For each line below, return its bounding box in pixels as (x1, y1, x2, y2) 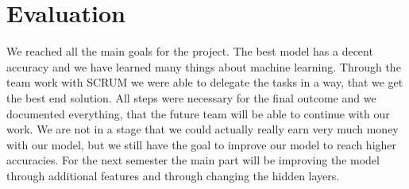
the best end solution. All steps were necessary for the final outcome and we (6, 89, 376, 106)
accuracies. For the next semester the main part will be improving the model (6, 152, 380, 168)
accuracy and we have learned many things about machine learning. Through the (6, 58, 401, 75)
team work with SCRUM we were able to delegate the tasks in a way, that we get (6, 74, 403, 91)
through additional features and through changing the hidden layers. (6, 167, 340, 183)
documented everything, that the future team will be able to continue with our (6, 105, 390, 121)
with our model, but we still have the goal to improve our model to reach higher (6, 136, 397, 152)
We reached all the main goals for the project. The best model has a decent (6, 43, 373, 60)
